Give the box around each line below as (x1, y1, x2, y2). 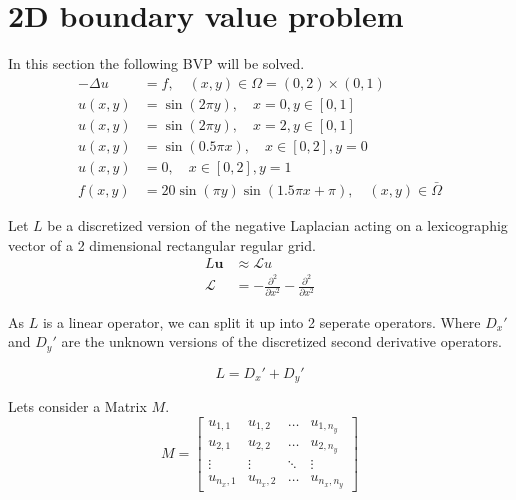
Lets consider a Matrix (8, 396, 147, 417)
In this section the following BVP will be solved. (8, 53, 305, 74)
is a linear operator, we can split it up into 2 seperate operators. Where (42, 311, 481, 332)
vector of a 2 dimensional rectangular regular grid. (8, 234, 316, 255)
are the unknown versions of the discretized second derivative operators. (61, 331, 502, 352)
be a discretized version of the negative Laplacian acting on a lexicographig (47, 215, 508, 236)
